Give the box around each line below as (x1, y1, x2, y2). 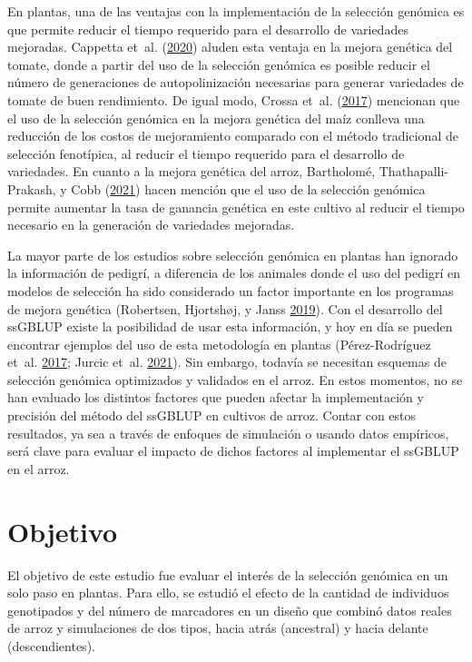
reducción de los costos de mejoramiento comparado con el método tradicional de (7, 126, 458, 145)
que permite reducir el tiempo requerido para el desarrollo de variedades (7, 19, 408, 38)
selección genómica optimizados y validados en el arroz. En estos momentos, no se (7, 370, 463, 389)
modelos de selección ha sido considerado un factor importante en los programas (7, 281, 454, 300)
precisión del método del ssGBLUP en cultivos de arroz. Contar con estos (7, 406, 417, 425)
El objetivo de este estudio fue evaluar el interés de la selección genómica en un (7, 565, 448, 584)
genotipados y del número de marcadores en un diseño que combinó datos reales (7, 600, 452, 619)
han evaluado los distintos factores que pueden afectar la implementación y (7, 388, 424, 407)
